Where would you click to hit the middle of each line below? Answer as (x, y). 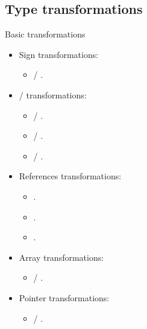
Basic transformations (45, 34)
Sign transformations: (59, 54)
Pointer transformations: (64, 297)
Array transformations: (61, 257)
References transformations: (70, 176)
